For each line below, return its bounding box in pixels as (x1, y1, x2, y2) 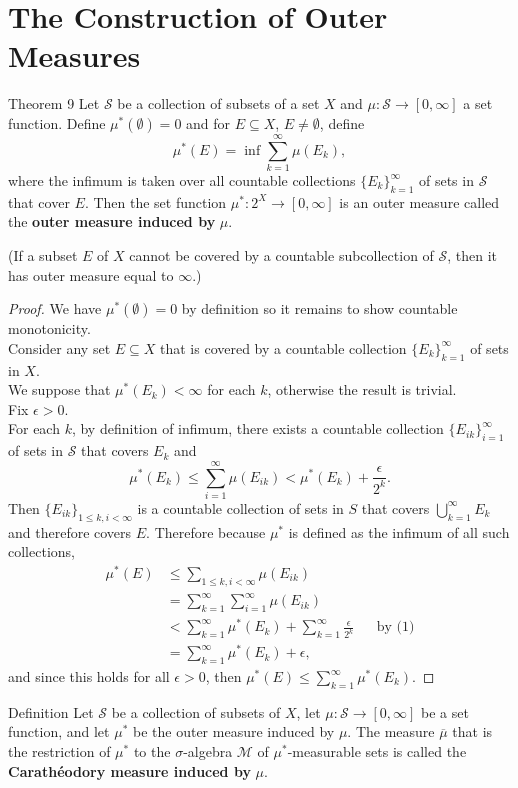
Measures (8, 35, 141, 76)
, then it (447, 245, 498, 266)
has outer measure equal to (8, 264, 174, 285)
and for (186, 112, 231, 133)
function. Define (8, 112, 106, 133)
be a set (421, 701, 469, 722)
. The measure (347, 721, 435, 742)
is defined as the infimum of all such (288, 521, 510, 542)
